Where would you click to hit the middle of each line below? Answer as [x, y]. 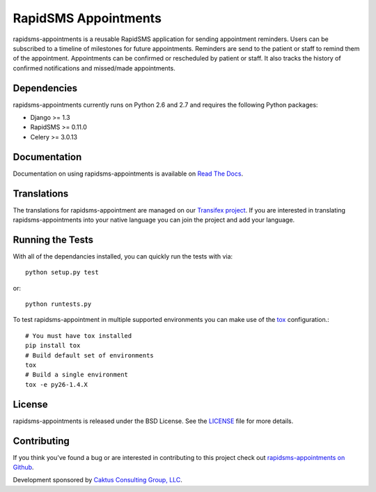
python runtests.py [58, 304]
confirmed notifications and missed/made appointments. [94, 68]
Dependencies [45, 88]
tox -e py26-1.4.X [57, 384]
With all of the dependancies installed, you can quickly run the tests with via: [123, 256]
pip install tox [53, 346]
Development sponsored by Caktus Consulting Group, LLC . [97, 480]
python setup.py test [62, 272]
